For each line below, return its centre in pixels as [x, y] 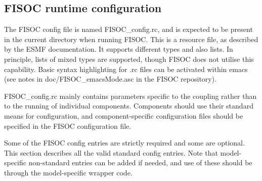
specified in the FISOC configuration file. [68, 125]
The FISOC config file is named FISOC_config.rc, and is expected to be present [128, 29]
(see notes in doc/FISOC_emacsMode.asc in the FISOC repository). [111, 79]
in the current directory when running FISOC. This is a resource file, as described [131, 39]
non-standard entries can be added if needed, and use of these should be [140, 162]
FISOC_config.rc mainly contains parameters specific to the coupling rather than [130, 96]
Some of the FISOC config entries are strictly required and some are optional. [124, 143]
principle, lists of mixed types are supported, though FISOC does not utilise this [129, 59]
